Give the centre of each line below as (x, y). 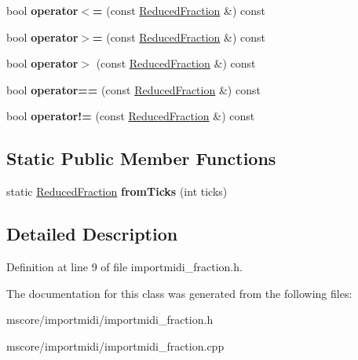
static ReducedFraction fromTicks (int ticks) (117, 191)
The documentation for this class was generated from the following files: (179, 293)
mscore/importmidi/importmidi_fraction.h (110, 320)
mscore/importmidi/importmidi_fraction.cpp (115, 345)
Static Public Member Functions (141, 158)
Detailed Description (92, 234)
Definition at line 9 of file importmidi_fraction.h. (124, 266)
